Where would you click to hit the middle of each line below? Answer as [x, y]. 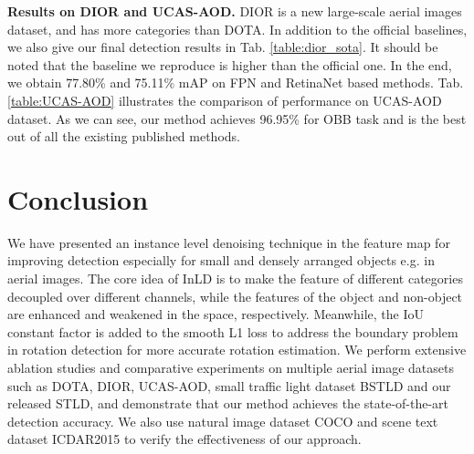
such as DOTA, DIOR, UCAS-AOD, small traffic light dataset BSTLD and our [229, 385]
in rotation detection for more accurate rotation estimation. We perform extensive [237, 350]
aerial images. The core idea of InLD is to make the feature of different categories [235, 279]
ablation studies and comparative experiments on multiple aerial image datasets [231, 368]
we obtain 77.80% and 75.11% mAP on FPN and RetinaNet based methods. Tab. [236, 83]
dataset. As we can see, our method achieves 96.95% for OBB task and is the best [237, 118]
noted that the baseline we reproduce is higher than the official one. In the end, [230, 64]
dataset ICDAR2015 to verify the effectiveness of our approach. [184, 439]
